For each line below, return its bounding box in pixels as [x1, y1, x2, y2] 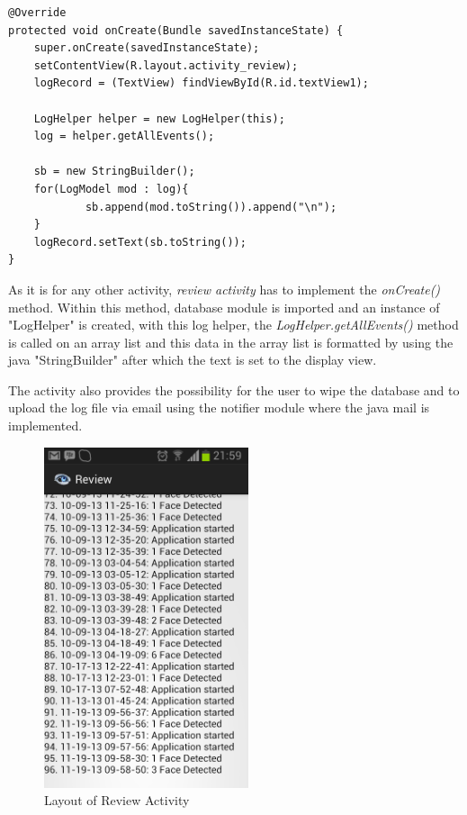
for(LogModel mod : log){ [33, 182, 189, 195]
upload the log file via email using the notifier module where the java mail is [8, 398, 430, 417]
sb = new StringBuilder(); [33, 165, 195, 178]
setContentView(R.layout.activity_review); [33, 59, 299, 72]
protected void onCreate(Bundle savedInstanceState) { [8, 23, 344, 37]
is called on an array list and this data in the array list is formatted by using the [8, 332, 454, 351]
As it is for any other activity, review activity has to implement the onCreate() [8, 279, 441, 298]
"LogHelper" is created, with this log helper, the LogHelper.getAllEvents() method [8, 315, 459, 334]
